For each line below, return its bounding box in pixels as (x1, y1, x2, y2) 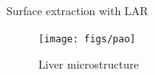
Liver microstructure (38, 56, 139, 73)
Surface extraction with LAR (6, 2, 149, 18)
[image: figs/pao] (38, 33, 136, 45)
